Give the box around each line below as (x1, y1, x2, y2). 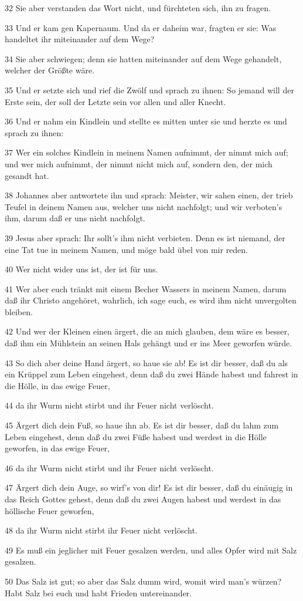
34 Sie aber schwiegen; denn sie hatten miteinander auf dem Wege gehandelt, (5, 52, 282, 65)
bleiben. (5, 305, 33, 318)
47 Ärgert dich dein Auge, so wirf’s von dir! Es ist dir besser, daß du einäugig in (5, 481, 293, 494)
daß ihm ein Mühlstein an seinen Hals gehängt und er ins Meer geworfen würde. (5, 337, 292, 349)
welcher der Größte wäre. (5, 64, 95, 76)
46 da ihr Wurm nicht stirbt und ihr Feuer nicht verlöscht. (5, 461, 214, 474)
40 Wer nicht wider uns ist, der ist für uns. (5, 263, 158, 275)
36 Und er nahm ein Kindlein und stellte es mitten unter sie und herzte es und (5, 115, 287, 127)
